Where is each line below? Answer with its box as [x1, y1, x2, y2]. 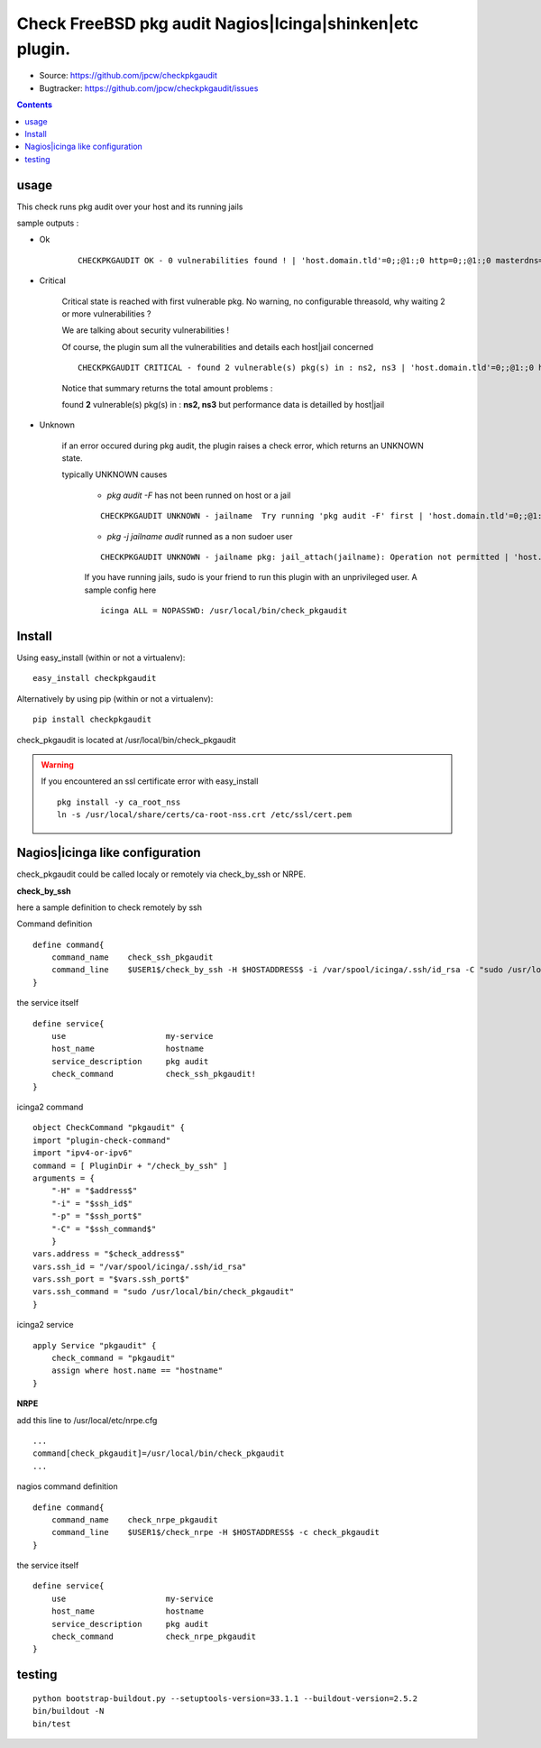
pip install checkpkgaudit [32, 714, 152, 725]
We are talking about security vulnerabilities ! [61, 325, 230, 336]
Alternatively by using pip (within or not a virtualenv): [16, 693, 214, 704]
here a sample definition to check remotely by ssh [16, 902, 203, 913]
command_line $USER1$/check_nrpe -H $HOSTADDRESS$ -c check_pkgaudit [50, 1527, 381, 1538]
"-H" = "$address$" [50, 1186, 138, 1196]
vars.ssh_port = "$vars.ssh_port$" [32, 1274, 190, 1284]
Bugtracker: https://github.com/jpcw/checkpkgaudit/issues [39, 82, 259, 94]
